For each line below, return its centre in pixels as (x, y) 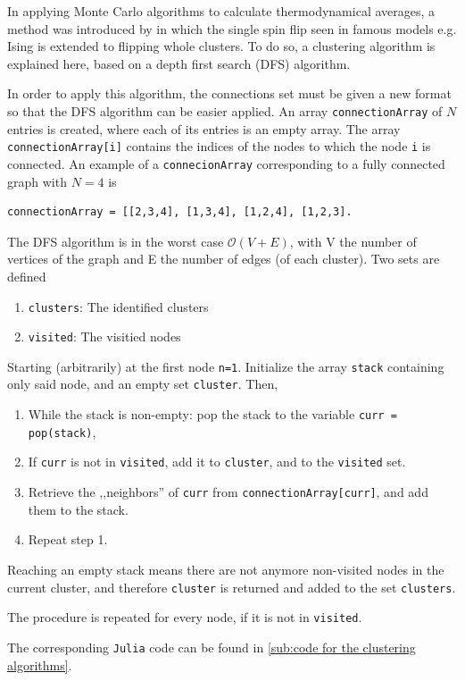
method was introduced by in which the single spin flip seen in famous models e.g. (232, 28)
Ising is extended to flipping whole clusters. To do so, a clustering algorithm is (221, 46)
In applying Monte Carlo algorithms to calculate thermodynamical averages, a (221, 11)
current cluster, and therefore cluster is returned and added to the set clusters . (232, 587)
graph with (37, 181)
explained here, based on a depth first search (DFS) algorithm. (179, 63)
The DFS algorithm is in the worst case (116, 241)
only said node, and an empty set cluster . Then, (143, 384)
